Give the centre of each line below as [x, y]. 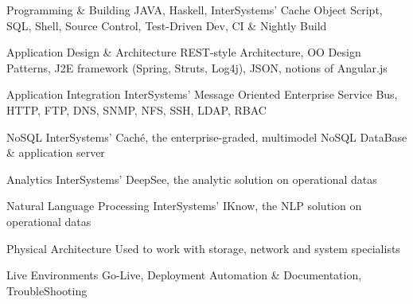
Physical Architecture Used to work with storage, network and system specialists [203, 248]
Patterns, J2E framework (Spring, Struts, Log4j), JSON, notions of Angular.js [197, 67]
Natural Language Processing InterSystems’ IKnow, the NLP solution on [184, 206]
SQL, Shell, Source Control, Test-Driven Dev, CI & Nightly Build [167, 25]
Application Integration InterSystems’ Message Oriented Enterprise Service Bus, [202, 94]
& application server [56, 152]
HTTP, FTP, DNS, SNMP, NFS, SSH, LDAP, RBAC [136, 109]
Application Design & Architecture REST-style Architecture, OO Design [184, 52]
